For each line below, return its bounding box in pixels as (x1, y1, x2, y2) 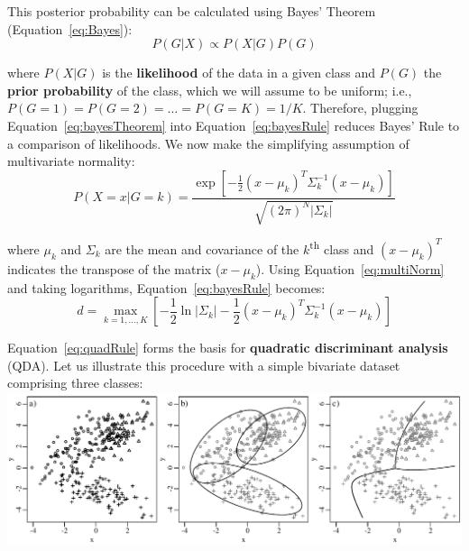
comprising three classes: (7, 373, 143, 392)
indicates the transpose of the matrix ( (7, 259, 221, 278)
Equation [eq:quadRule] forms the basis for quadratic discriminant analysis (7, 338, 448, 357)
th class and (309, 237, 374, 258)
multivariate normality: (7, 152, 135, 170)
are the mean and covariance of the (105, 239, 299, 258)
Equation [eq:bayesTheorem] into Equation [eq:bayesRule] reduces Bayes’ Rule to (7, 115, 460, 134)
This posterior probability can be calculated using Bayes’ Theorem (7, 2, 376, 20)
